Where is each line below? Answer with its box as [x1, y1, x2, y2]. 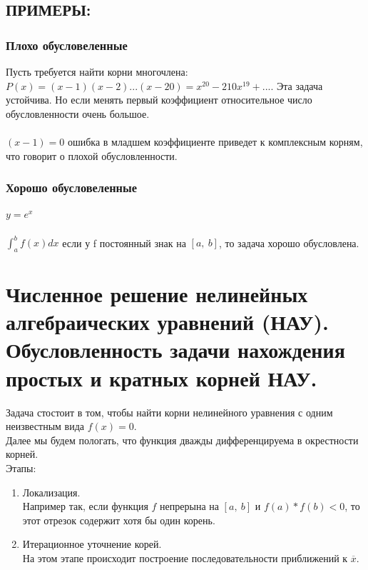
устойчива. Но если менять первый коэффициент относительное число [6, 92, 312, 107]
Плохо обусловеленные [6, 36, 128, 54]
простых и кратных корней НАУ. [6, 363, 317, 392]
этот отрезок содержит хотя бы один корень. [22, 512, 215, 527]
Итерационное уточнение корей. [22, 536, 162, 551]
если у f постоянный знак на [62, 235, 186, 250]
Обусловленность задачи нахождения [6, 335, 345, 364]
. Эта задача [270, 78, 323, 93]
